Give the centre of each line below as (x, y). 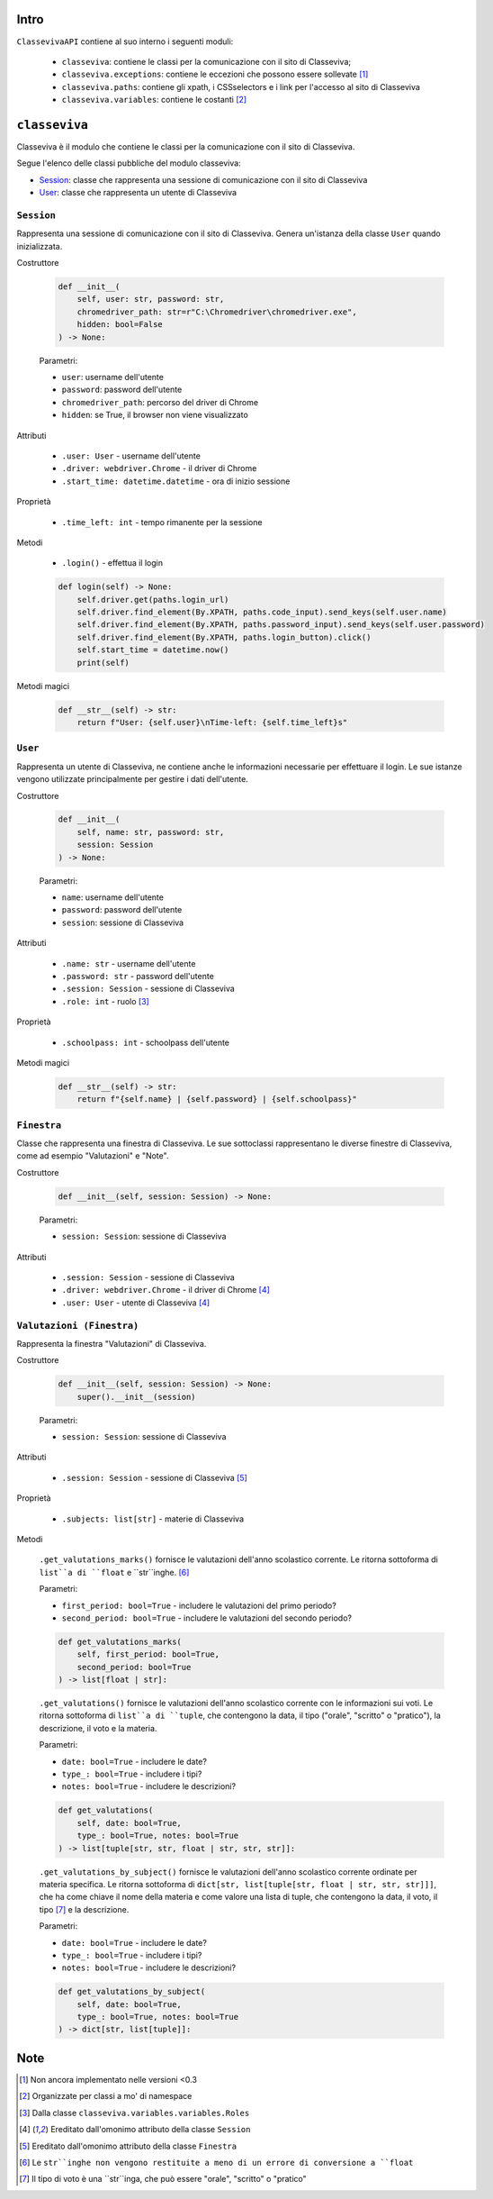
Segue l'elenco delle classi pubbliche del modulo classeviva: (129, 163)
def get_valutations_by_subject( (132, 1992)
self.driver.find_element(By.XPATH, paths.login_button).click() (224, 637)
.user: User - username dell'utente (131, 456)
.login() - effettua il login (112, 563)
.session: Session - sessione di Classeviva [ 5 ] (154, 1477)
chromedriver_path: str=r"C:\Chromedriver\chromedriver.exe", (217, 312)
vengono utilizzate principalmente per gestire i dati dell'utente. (133, 779)
